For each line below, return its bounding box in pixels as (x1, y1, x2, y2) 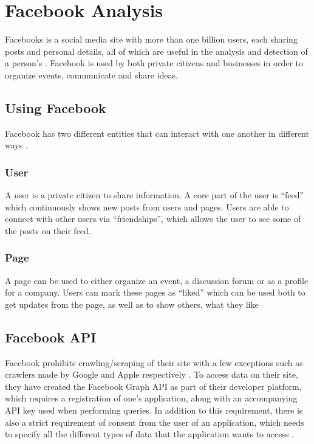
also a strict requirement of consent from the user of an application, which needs (5, 415, 304, 428)
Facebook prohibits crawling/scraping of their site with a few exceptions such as (5, 356, 303, 369)
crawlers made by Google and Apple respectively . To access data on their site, (5, 368, 298, 381)
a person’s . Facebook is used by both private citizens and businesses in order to (5, 57, 304, 69)
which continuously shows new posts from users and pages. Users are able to (5, 200, 289, 213)
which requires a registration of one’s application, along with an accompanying (5, 392, 298, 404)
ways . (5, 139, 28, 151)
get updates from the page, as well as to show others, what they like (5, 297, 259, 310)
